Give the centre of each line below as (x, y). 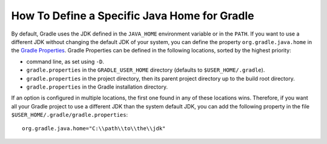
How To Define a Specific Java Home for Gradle (133, 16)
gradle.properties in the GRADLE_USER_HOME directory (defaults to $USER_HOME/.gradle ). (146, 70)
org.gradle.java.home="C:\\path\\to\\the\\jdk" (94, 129)
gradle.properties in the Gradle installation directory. (97, 87)
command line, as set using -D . (65, 61)
